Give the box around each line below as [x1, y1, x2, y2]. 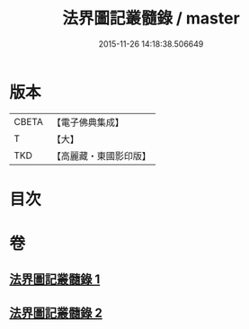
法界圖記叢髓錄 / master [62, 8, 240, 29]
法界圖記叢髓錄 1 [9, 271, 101, 288]
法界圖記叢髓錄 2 [9, 305, 103, 320]
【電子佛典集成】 [51, 116, 124, 129]
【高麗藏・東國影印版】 [51, 149, 151, 162]
